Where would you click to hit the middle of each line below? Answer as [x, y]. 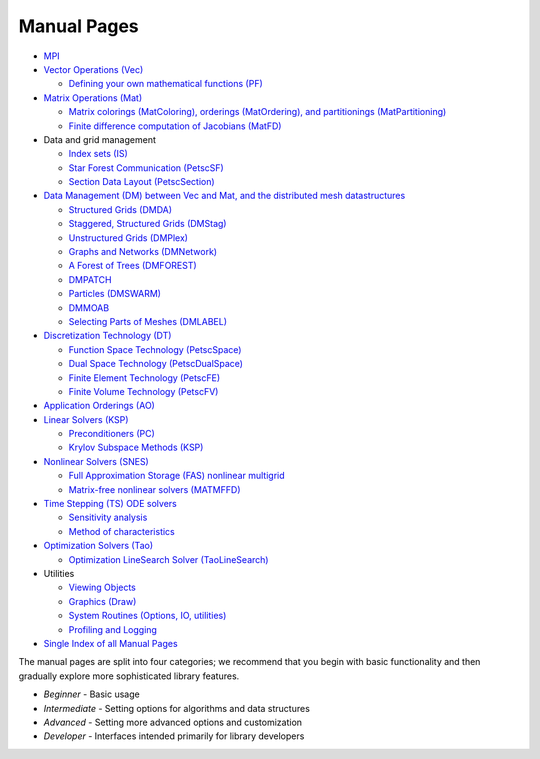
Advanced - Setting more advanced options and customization [173, 722]
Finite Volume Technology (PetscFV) [143, 391]
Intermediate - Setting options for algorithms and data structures [176, 708]
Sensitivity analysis [108, 517]
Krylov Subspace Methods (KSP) [136, 447]
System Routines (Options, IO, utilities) [147, 616]
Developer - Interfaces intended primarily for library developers [174, 736]
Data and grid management [100, 139]
